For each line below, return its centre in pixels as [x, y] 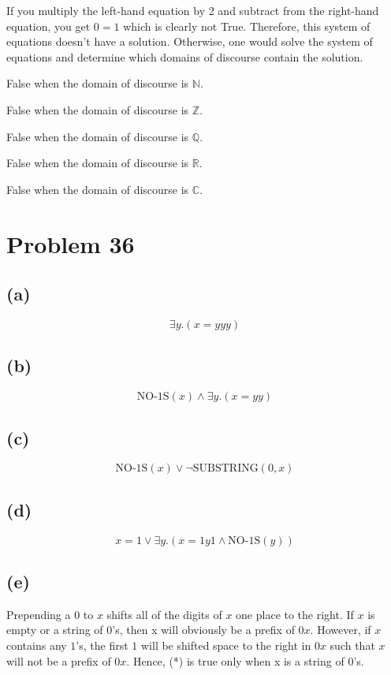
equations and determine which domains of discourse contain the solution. [185, 56]
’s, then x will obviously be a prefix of [203, 630]
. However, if [341, 630]
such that [352, 645]
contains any [37, 645]
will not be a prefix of [59, 660]
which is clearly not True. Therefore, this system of [247, 26]
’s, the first [102, 645]
